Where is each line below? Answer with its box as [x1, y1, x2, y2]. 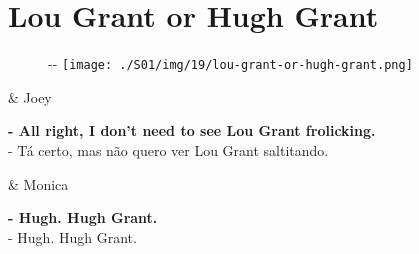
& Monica [8, 173, 69, 194]
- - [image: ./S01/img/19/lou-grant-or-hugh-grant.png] [48, 53, 413, 74]
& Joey [8, 86, 52, 107]
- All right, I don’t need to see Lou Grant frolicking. [8, 120, 376, 141]
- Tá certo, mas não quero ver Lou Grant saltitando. [8, 139, 329, 160]
